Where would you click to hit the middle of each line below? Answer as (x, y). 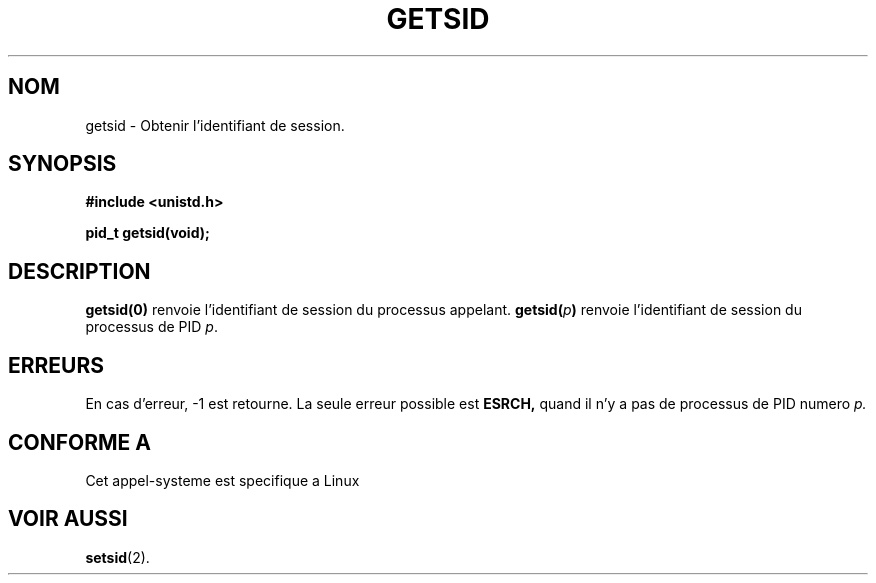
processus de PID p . (151, 327)
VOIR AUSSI (68, 519)
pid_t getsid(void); (147, 233)
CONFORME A (79, 442)
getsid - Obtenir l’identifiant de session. (215, 125)
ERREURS (56, 365)
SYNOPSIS (62, 164)
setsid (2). (117, 557)
